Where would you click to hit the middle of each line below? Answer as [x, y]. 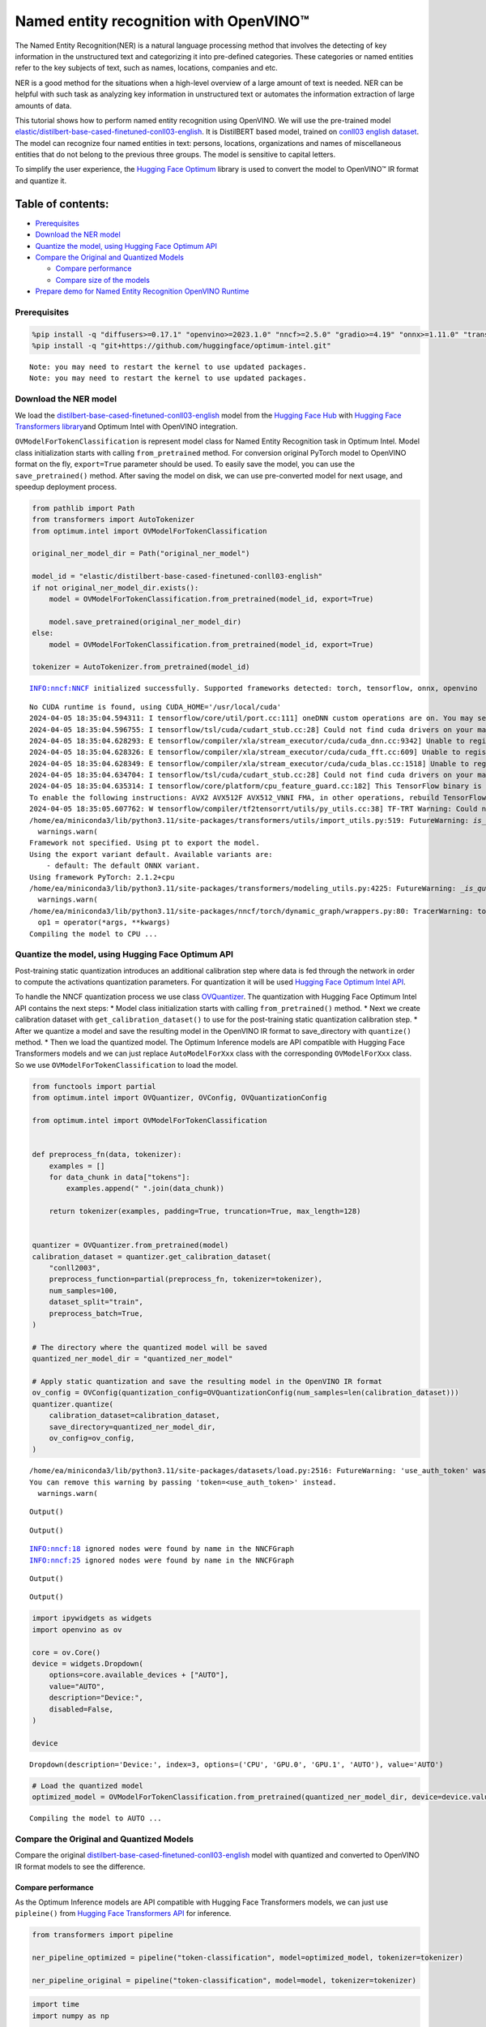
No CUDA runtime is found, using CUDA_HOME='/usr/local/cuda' [156, 707]
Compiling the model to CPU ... [94, 934]
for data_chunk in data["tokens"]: [119, 1177]
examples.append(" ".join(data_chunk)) [145, 1189]
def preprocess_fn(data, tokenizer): [107, 1155]
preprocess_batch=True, [96, 1313]
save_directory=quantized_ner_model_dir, [132, 1427]
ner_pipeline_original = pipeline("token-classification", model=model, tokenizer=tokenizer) [224, 1980]
